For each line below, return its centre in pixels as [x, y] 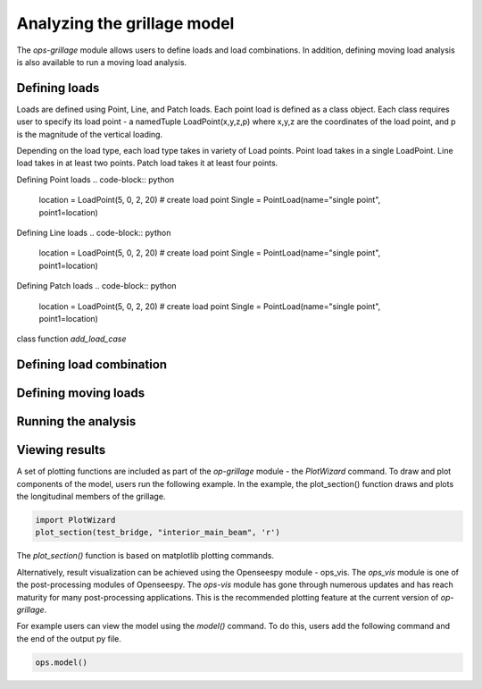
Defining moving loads [81, 393]
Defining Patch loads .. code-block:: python [96, 286]
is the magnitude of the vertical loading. [90, 134]
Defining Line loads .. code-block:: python [94, 232]
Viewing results [61, 450]
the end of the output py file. [69, 638]
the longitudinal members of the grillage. [91, 497]
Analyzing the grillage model [125, 23]
